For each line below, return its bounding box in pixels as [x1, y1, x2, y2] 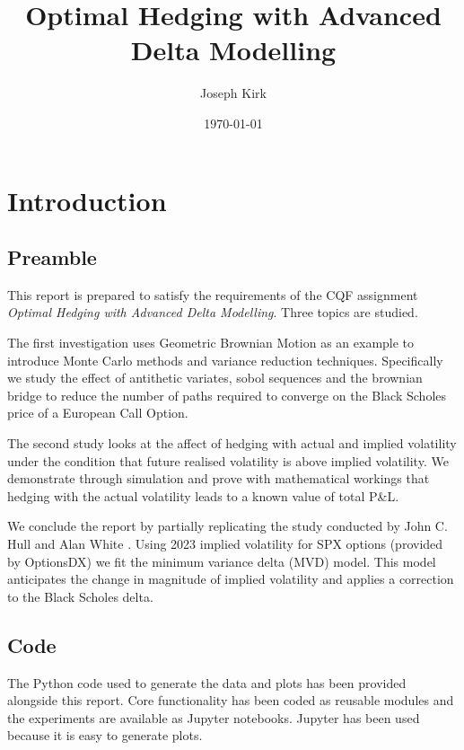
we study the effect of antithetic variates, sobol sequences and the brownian [7, 368, 423, 387]
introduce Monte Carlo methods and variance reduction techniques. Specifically [7, 350, 443, 369]
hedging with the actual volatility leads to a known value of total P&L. [7, 486, 399, 505]
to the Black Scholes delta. [7, 587, 153, 605]
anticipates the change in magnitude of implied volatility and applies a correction [7, 569, 454, 588]
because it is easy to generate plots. [7, 726, 203, 745]
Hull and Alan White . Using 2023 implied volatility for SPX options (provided [7, 534, 443, 553]
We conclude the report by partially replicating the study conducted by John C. [7, 516, 448, 535]
